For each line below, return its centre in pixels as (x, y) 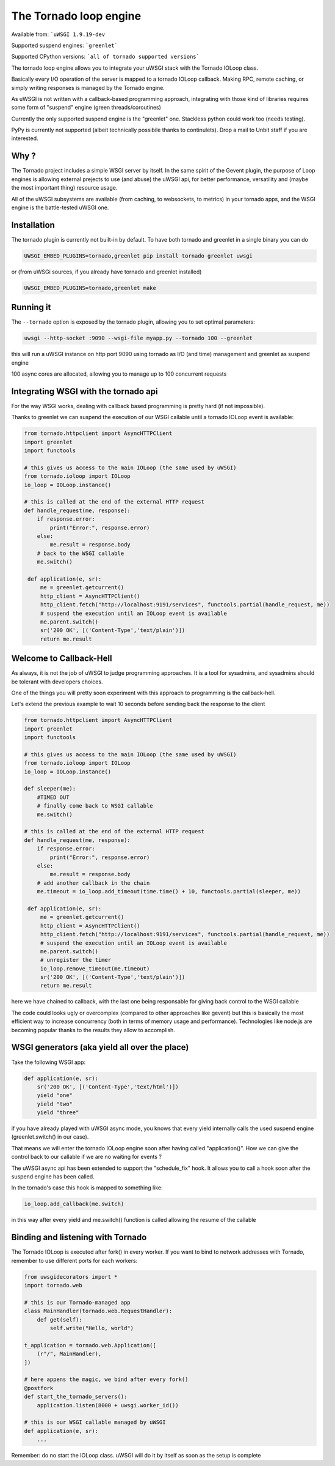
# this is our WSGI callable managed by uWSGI (95, 1422)
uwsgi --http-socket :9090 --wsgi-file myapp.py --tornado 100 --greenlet (139, 338)
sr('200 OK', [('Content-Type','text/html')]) (108, 1087)
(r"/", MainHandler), (69, 1354)
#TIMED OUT (53, 797)
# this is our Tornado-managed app (77, 1302)
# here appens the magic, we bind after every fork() (106, 1379)
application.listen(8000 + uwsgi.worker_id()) (108, 1405)
